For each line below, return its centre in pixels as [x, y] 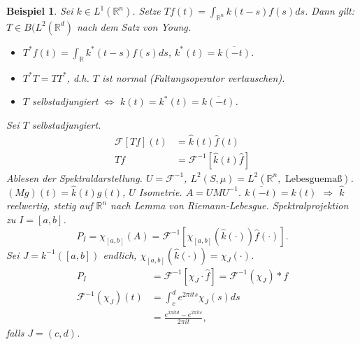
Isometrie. [160, 191]
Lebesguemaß [314, 179]
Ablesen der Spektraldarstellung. [74, 177]
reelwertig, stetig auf [50, 205]
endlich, [120, 254]
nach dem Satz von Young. [134, 26]
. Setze [146, 10]
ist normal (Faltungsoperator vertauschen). [194, 77]
